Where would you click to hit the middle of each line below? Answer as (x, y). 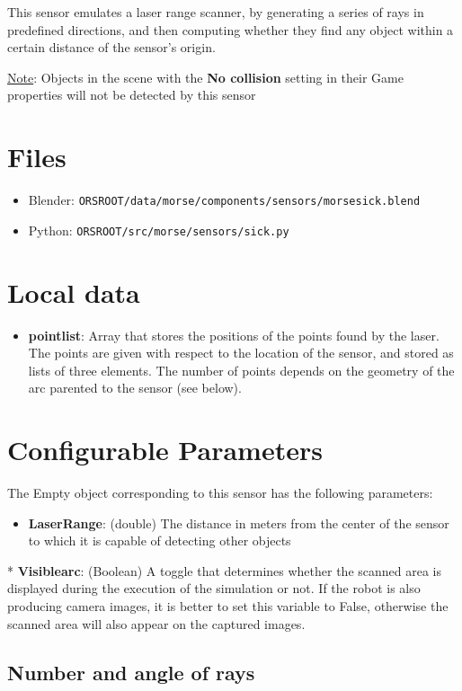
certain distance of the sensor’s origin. (111, 47)
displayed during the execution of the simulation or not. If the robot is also (214, 588)
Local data (74, 292)
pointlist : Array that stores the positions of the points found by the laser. (234, 335)
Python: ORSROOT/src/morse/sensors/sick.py (159, 230)
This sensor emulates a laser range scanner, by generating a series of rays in (216, 12)
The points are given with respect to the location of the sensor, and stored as (241, 353)
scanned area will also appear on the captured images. (156, 623)
